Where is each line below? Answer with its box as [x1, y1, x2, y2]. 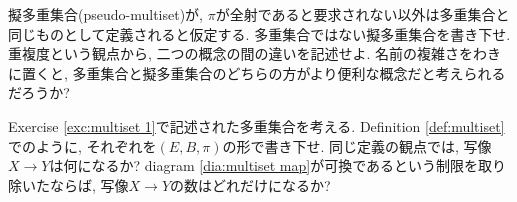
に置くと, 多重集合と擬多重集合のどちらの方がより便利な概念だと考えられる [8, 62, 506, 83]
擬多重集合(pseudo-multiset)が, [8, 4, 203, 24]
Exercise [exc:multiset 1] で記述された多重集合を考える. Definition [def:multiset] [8, 115, 505, 136]
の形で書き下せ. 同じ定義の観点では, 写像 [222, 135, 492, 156]
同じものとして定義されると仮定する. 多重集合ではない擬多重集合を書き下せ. [8, 23, 511, 44]
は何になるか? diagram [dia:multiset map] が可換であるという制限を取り [49, 155, 507, 176]
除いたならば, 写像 [8, 174, 129, 195]
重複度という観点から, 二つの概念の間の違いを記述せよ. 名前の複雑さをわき [8, 43, 502, 64]
